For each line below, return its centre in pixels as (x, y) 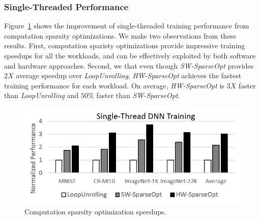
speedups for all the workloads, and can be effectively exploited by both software (130, 55)
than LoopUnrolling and (41, 95)
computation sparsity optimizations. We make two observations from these (120, 35)
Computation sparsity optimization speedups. (95, 211)
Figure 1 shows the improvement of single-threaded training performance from (127, 26)
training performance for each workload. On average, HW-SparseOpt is (114, 85)
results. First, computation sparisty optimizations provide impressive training (125, 45)
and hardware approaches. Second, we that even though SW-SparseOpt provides (129, 65)
